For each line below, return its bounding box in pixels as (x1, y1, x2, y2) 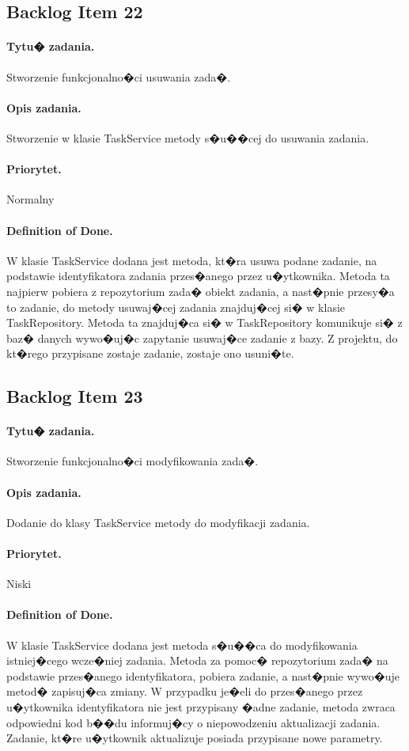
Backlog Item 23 (6, 384, 143, 408)
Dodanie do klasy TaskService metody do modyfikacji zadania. (6, 514, 310, 530)
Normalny (6, 191, 55, 207)
